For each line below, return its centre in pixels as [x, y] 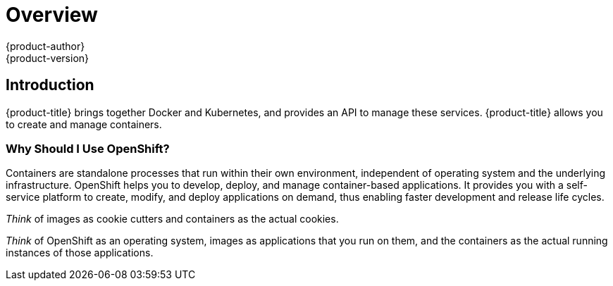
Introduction [50, 85]
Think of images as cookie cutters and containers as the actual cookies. [172, 219]
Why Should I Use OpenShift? [88, 148]
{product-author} [45, 46]
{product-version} [48, 58]
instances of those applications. [80, 253]
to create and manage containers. [84, 124]
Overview [52, 15]
